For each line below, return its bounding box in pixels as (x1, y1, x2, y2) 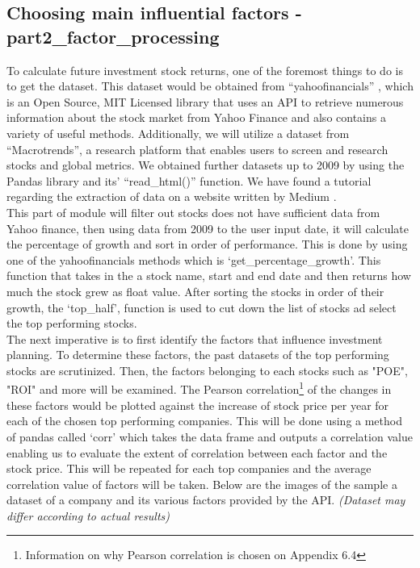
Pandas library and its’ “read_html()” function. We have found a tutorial (6, 172, 372, 189)
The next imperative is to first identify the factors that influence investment (6, 330, 383, 347)
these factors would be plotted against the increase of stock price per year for (6, 396, 389, 413)
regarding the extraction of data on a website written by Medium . (6, 188, 337, 205)
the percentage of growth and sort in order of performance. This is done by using (6, 236, 408, 253)
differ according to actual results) (6, 507, 170, 524)
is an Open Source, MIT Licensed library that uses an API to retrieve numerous (6, 93, 404, 110)
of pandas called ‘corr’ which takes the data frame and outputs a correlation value (6, 428, 413, 445)
